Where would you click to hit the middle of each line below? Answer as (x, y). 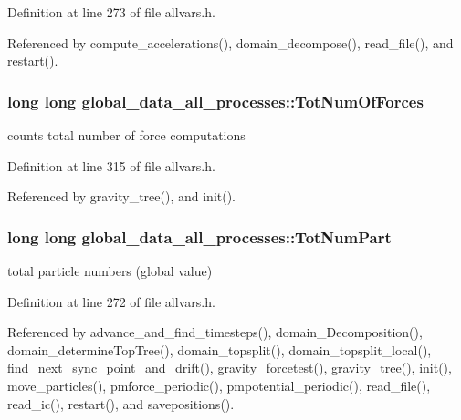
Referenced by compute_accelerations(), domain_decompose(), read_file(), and (230, 42)
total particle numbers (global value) (110, 271)
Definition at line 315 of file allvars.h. (111, 165)
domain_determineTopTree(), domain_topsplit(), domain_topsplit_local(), (220, 349)
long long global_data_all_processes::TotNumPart (199, 236)
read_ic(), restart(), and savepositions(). (121, 403)
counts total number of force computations (126, 135)
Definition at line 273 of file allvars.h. (111, 12)
